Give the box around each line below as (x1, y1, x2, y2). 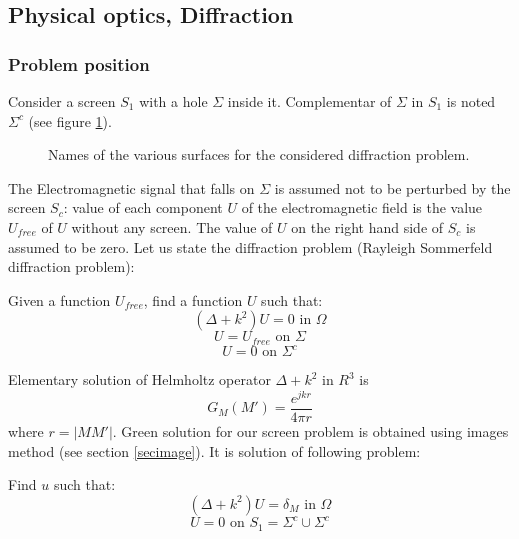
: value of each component (63, 197, 223, 218)
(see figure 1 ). (28, 110, 112, 131)
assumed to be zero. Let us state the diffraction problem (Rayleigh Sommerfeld (8, 236, 493, 257)
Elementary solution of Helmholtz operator (8, 369, 271, 390)
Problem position (8, 51, 150, 76)
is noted (446, 91, 496, 111)
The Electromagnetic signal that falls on (8, 177, 255, 198)
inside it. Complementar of (227, 91, 392, 111)
